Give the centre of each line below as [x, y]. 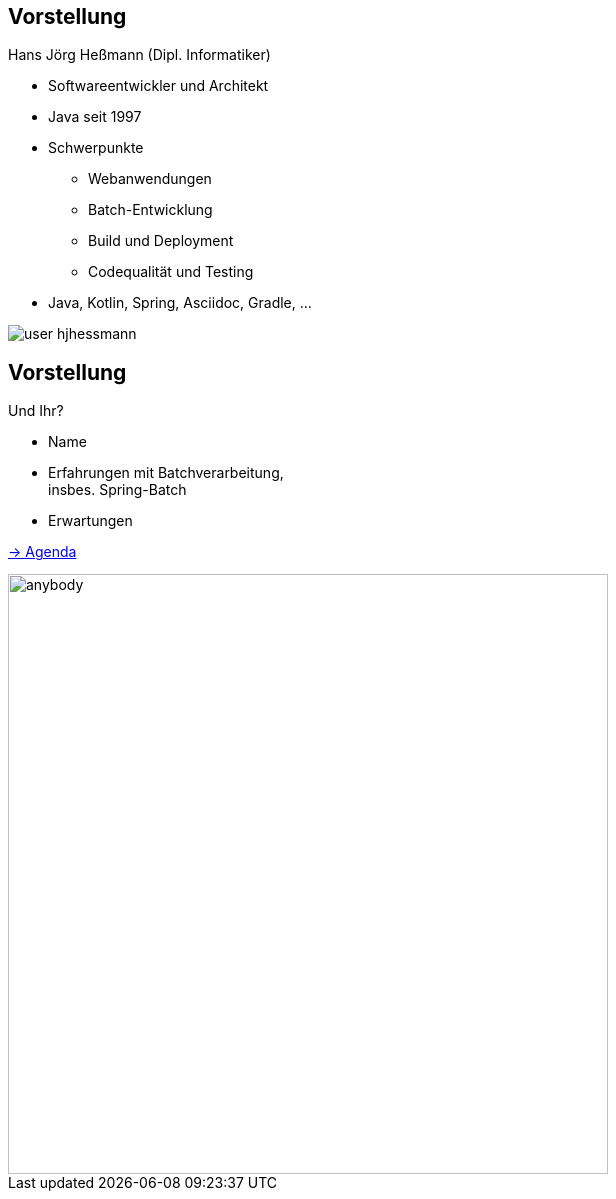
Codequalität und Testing [171, 272]
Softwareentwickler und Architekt [158, 86]
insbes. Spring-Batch [117, 490]
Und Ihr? [36, 411]
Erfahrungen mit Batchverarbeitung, [166, 473]
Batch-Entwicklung [150, 210]
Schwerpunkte [96, 148]
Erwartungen [90, 521]
